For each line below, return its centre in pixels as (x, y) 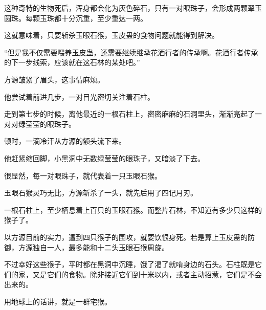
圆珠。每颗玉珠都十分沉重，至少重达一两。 (76, 18)
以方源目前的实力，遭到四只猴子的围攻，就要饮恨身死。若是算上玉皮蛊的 (126, 237)
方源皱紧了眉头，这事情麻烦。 (54, 79)
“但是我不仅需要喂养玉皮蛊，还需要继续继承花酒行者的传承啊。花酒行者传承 (131, 52)
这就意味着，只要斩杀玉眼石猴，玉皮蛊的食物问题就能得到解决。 (112, 35)
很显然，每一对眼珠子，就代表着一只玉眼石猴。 (83, 175)
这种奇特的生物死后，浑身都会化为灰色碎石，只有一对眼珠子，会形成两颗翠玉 (133, 8)
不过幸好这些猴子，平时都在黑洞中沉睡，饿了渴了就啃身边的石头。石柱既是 (129, 264)
